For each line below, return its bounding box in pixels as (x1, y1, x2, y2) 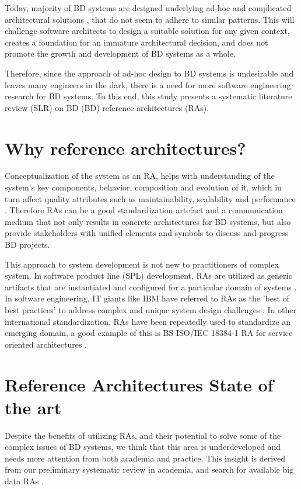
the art (5, 395, 62, 419)
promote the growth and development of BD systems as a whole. (5, 47, 236, 60)
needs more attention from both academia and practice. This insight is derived (5, 452, 286, 464)
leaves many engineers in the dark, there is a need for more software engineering (5, 78, 291, 91)
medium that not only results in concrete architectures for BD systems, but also (5, 215, 291, 227)
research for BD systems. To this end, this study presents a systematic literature (5, 90, 292, 102)
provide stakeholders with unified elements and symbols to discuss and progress (5, 227, 289, 239)
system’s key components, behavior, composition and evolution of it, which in (5, 181, 282, 193)
